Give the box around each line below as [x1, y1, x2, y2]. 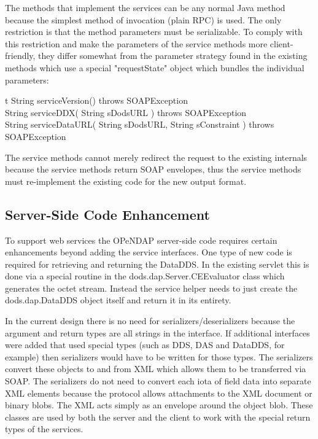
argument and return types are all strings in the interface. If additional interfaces [5, 326, 310, 339]
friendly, [5, 49, 36, 62]
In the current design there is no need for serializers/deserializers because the [5, 314, 295, 327]
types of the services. [5, 422, 83, 435]
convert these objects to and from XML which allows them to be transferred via [5, 362, 306, 375]
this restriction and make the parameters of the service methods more [5, 37, 268, 50]
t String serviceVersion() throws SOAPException [5, 94, 188, 107]
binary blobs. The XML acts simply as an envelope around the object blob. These [5, 398, 313, 411]
